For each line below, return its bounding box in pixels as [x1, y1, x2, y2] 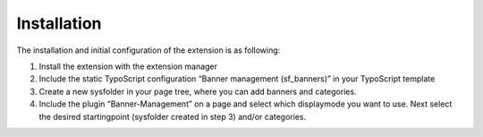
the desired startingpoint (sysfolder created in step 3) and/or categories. [38, 111, 307, 122]
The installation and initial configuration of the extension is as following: [16, 45, 281, 56]
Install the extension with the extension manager [38, 61, 218, 72]
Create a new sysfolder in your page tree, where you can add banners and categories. [38, 86, 357, 97]
